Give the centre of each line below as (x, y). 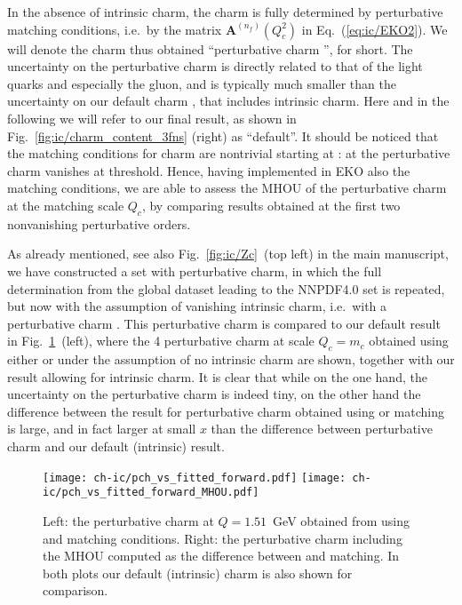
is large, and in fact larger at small (102, 429)
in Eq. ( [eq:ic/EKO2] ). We (374, 29)
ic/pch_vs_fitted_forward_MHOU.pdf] (151, 493)
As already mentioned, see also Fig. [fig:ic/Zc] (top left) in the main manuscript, (228, 254)
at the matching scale (66, 205)
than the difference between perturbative (322, 429)
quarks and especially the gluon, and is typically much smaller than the (202, 83)
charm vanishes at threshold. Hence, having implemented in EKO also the (209, 170)
